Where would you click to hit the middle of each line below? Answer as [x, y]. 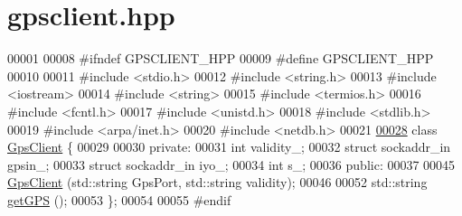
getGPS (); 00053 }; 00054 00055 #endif [119, 199]
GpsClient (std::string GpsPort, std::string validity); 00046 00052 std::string [217, 182]
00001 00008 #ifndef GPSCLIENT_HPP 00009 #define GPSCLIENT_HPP [221, 58]
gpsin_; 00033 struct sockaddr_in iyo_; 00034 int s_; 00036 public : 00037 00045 [231, 164]
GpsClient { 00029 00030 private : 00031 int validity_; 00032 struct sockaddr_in [229, 147]
